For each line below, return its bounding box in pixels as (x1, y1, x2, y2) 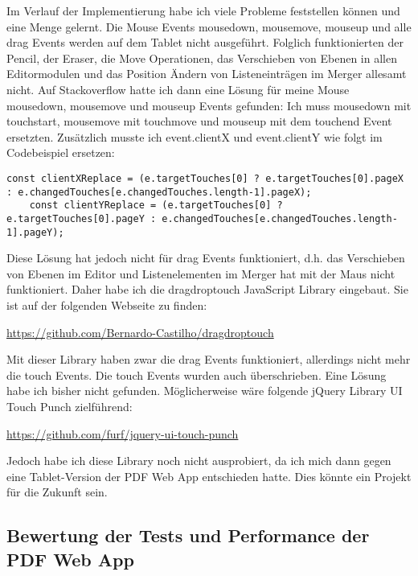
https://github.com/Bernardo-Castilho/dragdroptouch (6, 323, 274, 340)
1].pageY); (6, 226, 64, 238)
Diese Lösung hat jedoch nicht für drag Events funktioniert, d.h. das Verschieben (6, 249, 405, 266)
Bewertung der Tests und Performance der (6, 523, 370, 548)
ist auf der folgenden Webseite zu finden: (6, 297, 207, 313)
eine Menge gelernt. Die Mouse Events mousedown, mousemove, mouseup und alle (6, 18, 412, 35)
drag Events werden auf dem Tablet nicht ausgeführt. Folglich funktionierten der (6, 34, 404, 51)
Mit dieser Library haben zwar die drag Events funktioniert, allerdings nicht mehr (6, 351, 411, 368)
